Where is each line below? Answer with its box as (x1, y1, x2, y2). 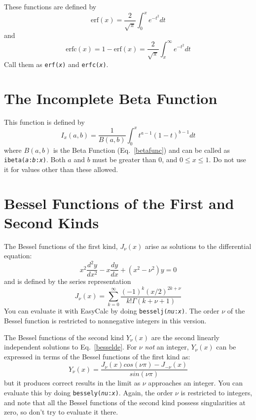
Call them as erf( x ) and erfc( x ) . (4, 59, 109, 69)
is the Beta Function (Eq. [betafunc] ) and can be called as (53, 144, 230, 155)
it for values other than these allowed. (4, 164, 118, 174)
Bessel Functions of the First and (4, 193, 234, 213)
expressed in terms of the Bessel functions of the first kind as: (4, 351, 190, 361)
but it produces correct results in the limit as (4, 378, 141, 388)
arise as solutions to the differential (145, 241, 252, 251)
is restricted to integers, (181, 387, 253, 398)
